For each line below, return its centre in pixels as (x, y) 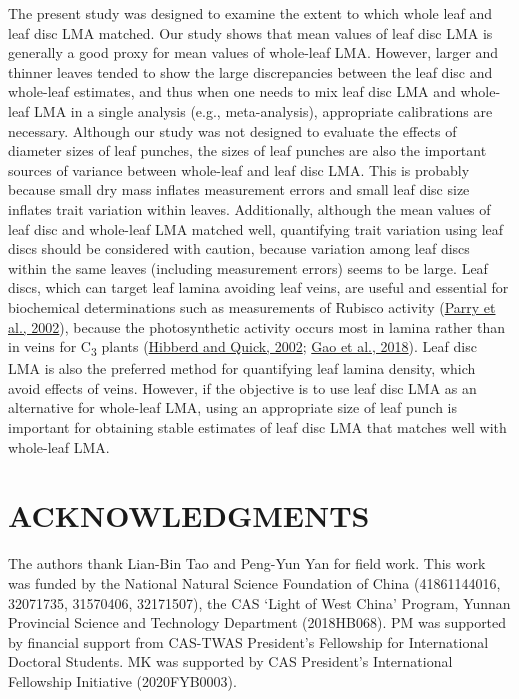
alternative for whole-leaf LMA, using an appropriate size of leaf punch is (232, 407)
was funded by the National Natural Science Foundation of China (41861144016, (254, 582)
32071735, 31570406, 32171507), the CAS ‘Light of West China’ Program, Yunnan (259, 602)
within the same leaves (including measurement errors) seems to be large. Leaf (248, 267)
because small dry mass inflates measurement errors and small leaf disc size (239, 189)
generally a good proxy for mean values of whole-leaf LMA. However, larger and (253, 52)
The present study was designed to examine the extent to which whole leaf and (250, 13)
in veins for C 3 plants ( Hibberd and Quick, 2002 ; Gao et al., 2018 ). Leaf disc (242, 347)
